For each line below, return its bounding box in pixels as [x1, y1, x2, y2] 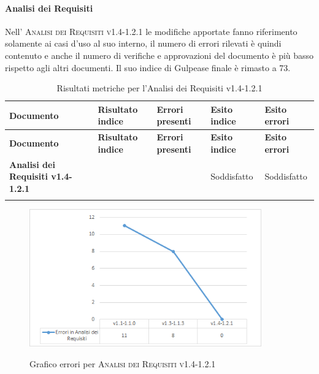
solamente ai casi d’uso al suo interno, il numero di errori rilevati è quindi [5, 37, 282, 50]
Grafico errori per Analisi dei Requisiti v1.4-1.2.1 [29, 357, 216, 370]
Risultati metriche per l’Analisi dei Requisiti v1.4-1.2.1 [56, 82, 263, 94]
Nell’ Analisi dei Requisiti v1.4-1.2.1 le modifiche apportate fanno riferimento [5, 25, 298, 37]
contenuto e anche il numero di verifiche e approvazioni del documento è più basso [5, 48, 314, 61]
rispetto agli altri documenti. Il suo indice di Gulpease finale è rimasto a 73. [5, 61, 291, 74]
